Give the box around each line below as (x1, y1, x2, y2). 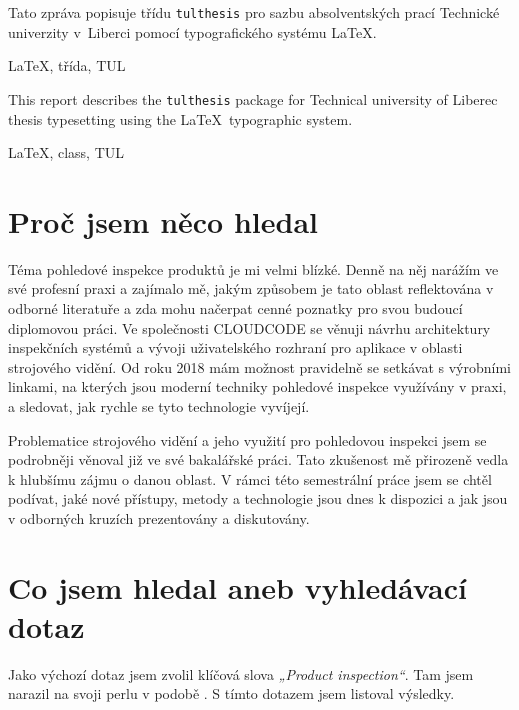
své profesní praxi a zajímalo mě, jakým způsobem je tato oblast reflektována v (8, 278, 494, 299)
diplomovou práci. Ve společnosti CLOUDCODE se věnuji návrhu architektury (8, 317, 491, 338)
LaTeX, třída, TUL (8, 55, 126, 76)
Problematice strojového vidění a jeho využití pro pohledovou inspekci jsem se (8, 429, 487, 450)
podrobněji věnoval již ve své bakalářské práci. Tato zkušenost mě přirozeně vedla (8, 449, 509, 470)
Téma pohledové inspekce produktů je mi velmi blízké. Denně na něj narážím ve (8, 258, 499, 279)
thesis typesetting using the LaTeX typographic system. (8, 108, 353, 129)
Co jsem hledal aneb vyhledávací (8, 566, 467, 607)
